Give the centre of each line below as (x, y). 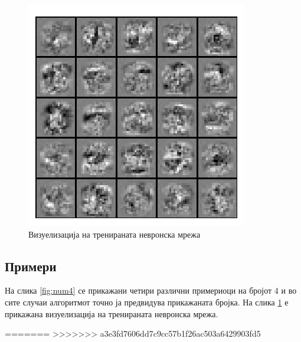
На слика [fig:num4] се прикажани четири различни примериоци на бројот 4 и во (151, 290)
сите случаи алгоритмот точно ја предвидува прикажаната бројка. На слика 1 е (147, 302)
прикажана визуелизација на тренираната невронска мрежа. (112, 313)
